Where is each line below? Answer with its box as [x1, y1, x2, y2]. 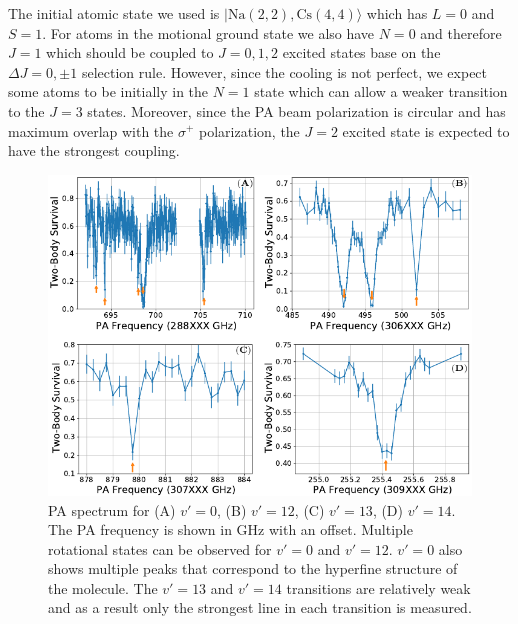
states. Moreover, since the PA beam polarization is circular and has [87, 100, 506, 121]
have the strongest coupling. [8, 140, 180, 161]
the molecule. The [48, 577, 158, 598]
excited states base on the [282, 42, 441, 63]
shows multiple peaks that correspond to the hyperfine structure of [48, 558, 458, 579]
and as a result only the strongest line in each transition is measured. [48, 597, 472, 618]
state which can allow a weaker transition [254, 81, 508, 102]
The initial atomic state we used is [8, 3, 220, 23]
